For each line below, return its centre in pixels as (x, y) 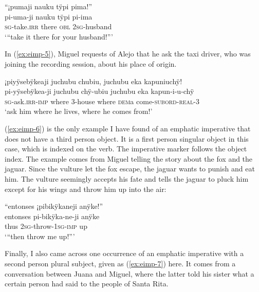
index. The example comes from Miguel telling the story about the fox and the (129, 158)
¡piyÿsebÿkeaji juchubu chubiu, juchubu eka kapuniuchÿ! (94, 81)
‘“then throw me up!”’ (40, 236)
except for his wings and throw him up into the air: (86, 189)
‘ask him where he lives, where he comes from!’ (79, 111)
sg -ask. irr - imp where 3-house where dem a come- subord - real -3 (102, 101)
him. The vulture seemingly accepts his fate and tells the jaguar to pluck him (127, 178)
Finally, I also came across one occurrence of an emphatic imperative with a (124, 253)
